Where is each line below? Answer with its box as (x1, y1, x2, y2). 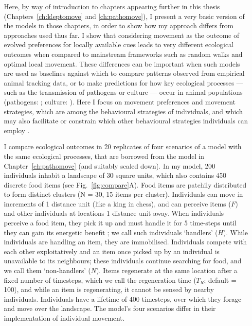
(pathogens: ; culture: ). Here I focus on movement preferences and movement (4, 96, 235, 106)
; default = (204, 275, 236, 285)
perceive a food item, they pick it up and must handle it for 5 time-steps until (4, 218, 236, 228)
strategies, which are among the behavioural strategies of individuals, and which (4, 106, 243, 116)
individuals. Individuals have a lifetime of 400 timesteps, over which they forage (4, 293, 242, 304)
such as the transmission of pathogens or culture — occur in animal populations (4, 87, 243, 97)
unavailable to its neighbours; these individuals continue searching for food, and (4, 256, 242, 266)
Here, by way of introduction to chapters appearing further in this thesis (4, 1, 220, 11)
